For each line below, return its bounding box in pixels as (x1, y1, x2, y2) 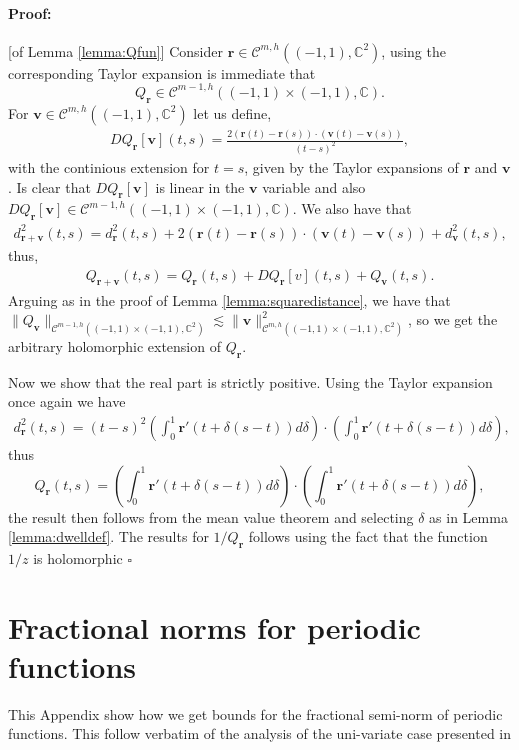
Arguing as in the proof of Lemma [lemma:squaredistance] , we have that (8, 289, 451, 310)
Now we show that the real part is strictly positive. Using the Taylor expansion (8, 371, 493, 392)
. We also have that (292, 198, 412, 219)
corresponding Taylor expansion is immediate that (8, 62, 316, 83)
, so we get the (408, 309, 498, 330)
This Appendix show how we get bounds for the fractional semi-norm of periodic (8, 703, 503, 724)
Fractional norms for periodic (8, 606, 421, 647)
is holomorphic (33, 547, 123, 568)
